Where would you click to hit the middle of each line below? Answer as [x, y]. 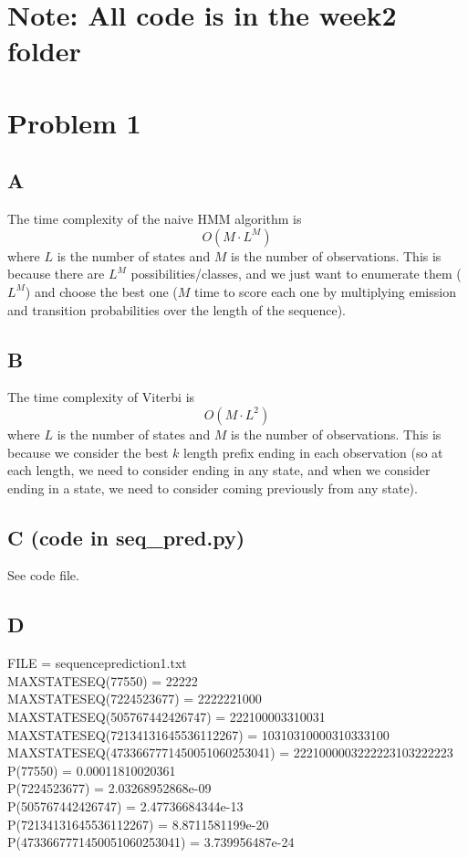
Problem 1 [74, 122]
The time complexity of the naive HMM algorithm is [155, 219]
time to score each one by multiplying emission [325, 291]
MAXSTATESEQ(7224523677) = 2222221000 [135, 699]
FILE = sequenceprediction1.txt [97, 663]
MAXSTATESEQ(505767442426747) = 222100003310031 [166, 717]
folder [44, 51]
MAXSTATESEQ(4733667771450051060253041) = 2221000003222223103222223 [230, 752]
